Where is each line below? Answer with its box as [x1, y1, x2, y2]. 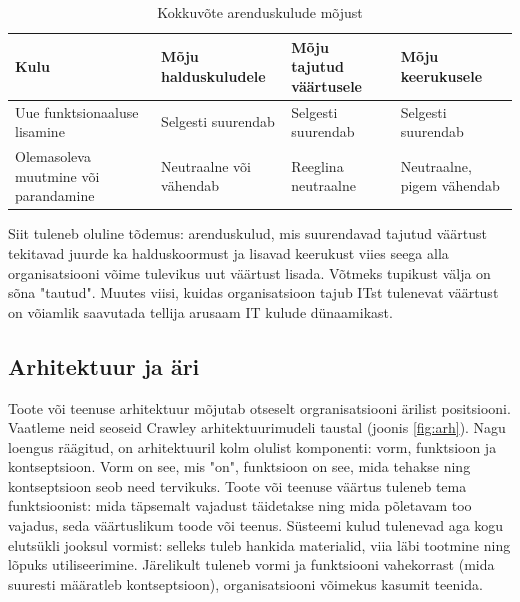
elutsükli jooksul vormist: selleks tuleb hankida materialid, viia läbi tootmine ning [8, 534, 511, 555]
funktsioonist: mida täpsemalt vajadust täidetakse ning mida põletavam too [8, 495, 472, 516]
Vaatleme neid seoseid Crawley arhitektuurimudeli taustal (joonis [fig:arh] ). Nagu [8, 417, 506, 438]
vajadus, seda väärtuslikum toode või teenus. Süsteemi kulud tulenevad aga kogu [8, 515, 504, 536]
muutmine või [15, 165, 100, 186]
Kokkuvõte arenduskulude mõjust [157, 2, 363, 22]
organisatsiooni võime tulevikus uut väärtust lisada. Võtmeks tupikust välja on [8, 262, 491, 283]
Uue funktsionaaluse [15, 101, 139, 122]
